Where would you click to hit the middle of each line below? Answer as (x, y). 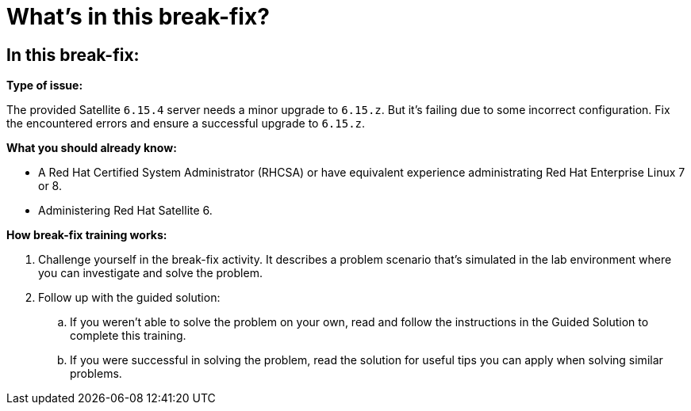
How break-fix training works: (87, 235)
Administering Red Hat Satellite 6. (125, 211)
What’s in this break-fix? (138, 17)
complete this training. (128, 336)
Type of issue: (45, 86)
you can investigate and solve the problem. (150, 273)
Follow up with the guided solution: (129, 298)
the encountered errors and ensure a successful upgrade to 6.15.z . (186, 124)
